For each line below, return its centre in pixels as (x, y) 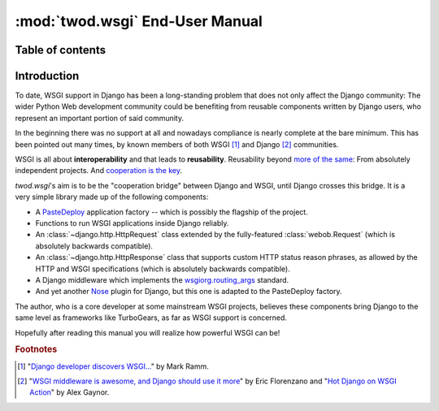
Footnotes (36, 349)
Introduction (47, 76)
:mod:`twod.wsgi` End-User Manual (139, 21)
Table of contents (60, 50)
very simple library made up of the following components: (112, 197)
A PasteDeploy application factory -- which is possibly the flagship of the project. (172, 212)
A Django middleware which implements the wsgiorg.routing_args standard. (162, 279)
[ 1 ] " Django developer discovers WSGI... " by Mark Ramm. (113, 366)
